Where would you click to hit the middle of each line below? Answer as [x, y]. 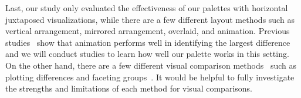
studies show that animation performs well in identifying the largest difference [148, 42]
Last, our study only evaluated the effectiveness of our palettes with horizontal [147, 8]
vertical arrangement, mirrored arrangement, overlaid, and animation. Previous [148, 31]
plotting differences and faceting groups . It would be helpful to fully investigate [150, 77]
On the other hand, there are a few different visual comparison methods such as [151, 65]
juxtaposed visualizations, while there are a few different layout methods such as [150, 19]
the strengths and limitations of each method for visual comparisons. [129, 88]
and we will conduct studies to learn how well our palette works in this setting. [147, 54]
